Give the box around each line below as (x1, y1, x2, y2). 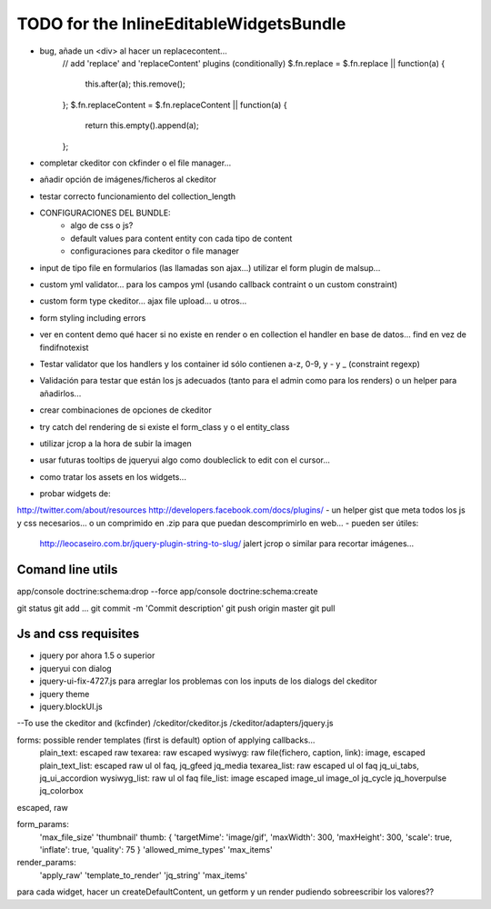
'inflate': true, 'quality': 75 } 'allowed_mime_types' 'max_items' (39, 844, 273, 854)
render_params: (16, 857, 76, 868)
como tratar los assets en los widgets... (39, 471, 186, 482)
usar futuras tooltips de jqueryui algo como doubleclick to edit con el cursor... (39, 454, 331, 465)
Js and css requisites (16, 626, 140, 642)
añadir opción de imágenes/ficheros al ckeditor (39, 174, 217, 185)
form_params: (16, 819, 70, 830)
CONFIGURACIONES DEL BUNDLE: (39, 207, 172, 218)
